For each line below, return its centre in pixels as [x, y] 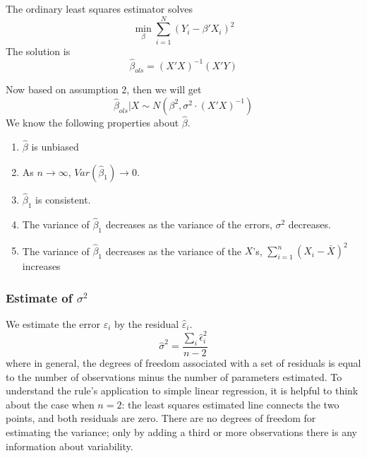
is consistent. [63, 199]
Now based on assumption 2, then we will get [104, 89]
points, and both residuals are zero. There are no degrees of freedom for [161, 418]
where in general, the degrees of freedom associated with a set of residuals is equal [183, 363]
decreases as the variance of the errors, [189, 224]
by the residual [146, 323]
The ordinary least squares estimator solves [100, 8]
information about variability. [70, 446]
